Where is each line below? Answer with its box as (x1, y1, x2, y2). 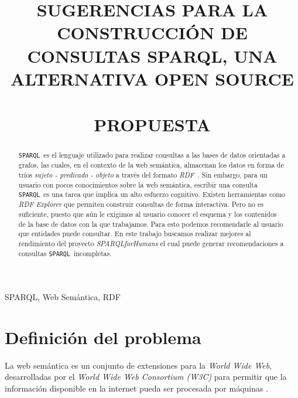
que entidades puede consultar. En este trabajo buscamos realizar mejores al (18, 229, 251, 239)
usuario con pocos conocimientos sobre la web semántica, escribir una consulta (18, 179, 258, 189)
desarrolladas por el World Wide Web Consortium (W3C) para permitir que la (5, 370, 287, 383)
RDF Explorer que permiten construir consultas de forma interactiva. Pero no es (18, 199, 263, 209)
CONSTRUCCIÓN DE (57, 21, 248, 45)
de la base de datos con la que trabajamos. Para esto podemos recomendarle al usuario (18, 219, 283, 229)
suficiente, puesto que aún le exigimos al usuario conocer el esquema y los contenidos (18, 209, 277, 219)
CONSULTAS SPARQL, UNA (27, 43, 278, 67)
